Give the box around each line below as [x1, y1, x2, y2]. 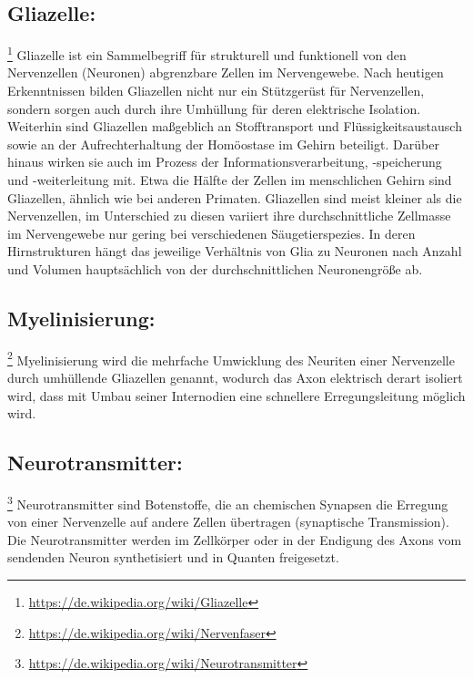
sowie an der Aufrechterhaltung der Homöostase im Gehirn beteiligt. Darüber [7, 134, 439, 153]
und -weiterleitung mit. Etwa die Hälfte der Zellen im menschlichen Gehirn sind [7, 170, 452, 190]
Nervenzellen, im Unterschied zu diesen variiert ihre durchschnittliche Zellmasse [7, 206, 451, 225]
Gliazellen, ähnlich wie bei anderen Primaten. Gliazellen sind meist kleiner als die [7, 188, 462, 207]
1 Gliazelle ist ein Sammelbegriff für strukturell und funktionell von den [7, 43, 407, 64]
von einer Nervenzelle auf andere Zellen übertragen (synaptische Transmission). [7, 512, 449, 531]
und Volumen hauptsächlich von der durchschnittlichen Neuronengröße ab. [7, 259, 423, 278]
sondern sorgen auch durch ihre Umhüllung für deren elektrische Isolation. [7, 98, 421, 118]
